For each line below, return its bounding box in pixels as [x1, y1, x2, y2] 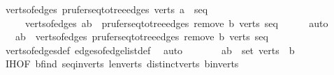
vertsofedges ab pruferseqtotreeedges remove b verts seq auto [24, 15, 328, 30]
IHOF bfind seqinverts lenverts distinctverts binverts [5, 56, 239, 71]
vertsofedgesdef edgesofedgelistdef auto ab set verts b [5, 42, 295, 57]
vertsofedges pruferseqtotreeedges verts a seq [5, 2, 208, 16]
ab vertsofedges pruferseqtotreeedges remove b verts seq [15, 29, 268, 44]
